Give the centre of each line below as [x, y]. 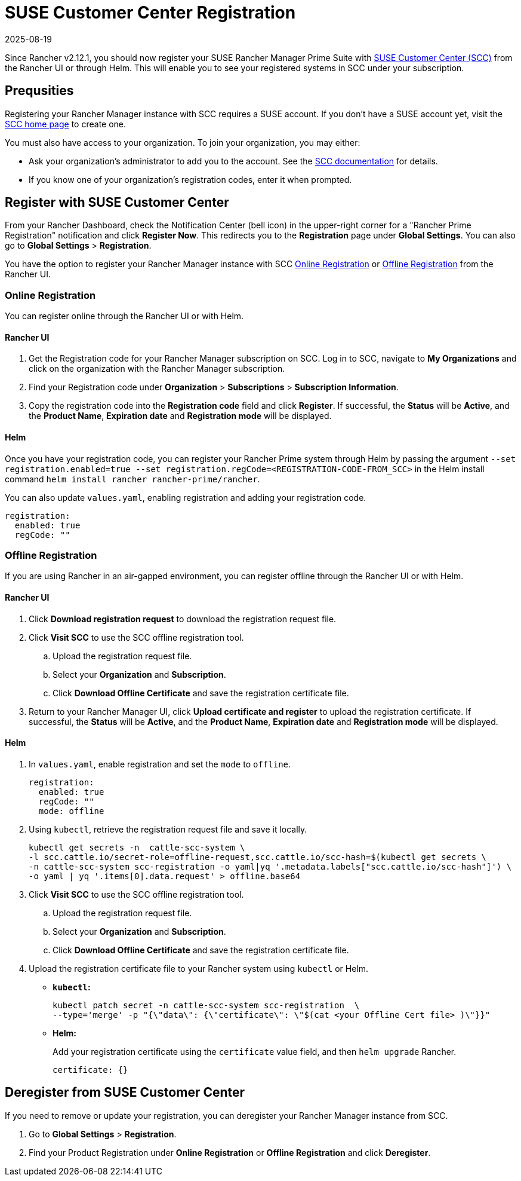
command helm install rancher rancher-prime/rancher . [132, 479]
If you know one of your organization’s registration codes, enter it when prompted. [190, 179]
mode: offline [71, 811]
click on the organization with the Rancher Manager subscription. [157, 369]
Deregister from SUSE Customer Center [125, 1093]
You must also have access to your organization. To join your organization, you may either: [183, 142]
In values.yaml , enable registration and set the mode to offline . [160, 764]
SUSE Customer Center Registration [150, 13]
